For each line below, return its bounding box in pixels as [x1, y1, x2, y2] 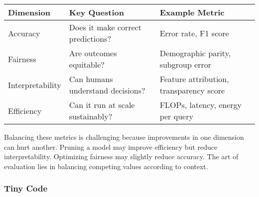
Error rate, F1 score [159, 27, 229, 39]
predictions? [69, 33, 111, 44]
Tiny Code [4, 182, 48, 195]
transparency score [159, 85, 225, 96]
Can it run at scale [69, 99, 135, 110]
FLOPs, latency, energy [159, 99, 242, 110]
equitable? [69, 59, 105, 70]
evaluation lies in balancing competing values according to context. [4, 161, 208, 171]
